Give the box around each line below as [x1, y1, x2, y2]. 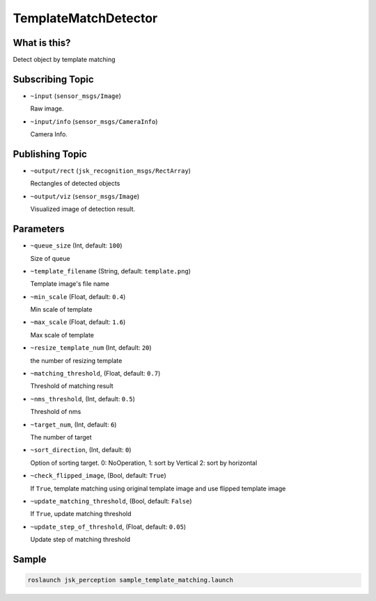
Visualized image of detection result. [30, 205, 136, 214]
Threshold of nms [30, 408, 81, 416]
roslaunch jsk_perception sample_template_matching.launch [27, 576, 233, 584]
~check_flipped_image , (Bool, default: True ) [30, 472, 166, 480]
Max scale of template [30, 330, 94, 339]
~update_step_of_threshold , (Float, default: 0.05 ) [30, 522, 187, 531]
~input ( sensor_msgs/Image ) [30, 91, 122, 100]
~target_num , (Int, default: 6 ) [30, 420, 117, 428]
